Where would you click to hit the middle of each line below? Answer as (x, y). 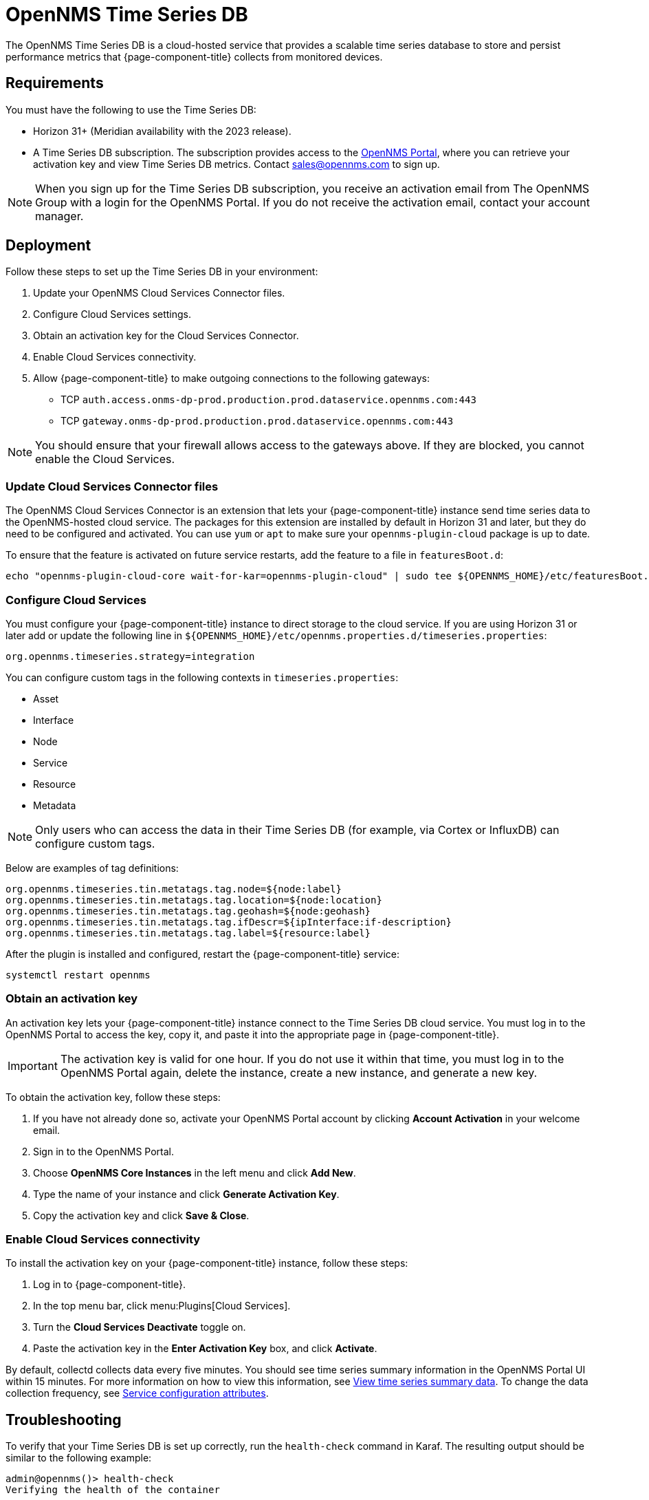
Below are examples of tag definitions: (92, 868)
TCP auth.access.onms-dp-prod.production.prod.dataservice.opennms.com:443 (268, 400)
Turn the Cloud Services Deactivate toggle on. (140, 1327)
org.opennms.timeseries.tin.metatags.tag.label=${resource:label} (188, 933)
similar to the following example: (79, 1458)
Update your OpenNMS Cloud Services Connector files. (159, 293)
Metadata (55, 805)
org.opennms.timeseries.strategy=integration (130, 656)
